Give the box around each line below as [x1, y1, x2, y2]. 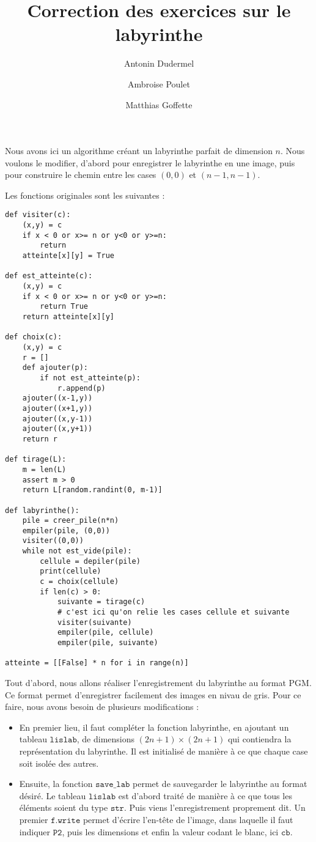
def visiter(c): [5, 210, 71, 220]
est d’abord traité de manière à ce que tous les [118, 789, 292, 802]
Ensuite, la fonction [19, 777, 93, 790]
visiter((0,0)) [22, 536, 84, 545]
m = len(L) [22, 465, 67, 474]
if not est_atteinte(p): [40, 373, 141, 382]
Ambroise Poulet [128, 77, 190, 90]
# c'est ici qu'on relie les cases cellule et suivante [57, 608, 290, 617]
